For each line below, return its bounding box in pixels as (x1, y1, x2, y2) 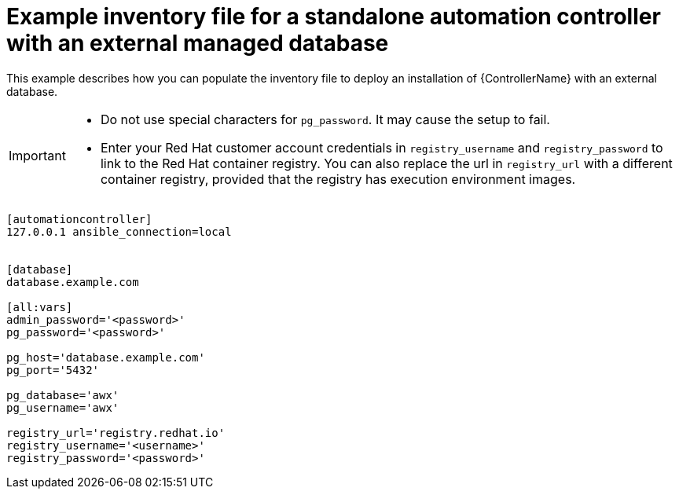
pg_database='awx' (6, 388, 119, 401)
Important (9, 147, 66, 163)
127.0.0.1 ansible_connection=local (6, 225, 232, 238)
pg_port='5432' (6, 363, 100, 376)
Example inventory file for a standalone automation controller (6, 3, 661, 30)
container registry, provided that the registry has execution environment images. (100, 170, 576, 187)
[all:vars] (6, 300, 73, 313)
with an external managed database (6, 30, 389, 57)
